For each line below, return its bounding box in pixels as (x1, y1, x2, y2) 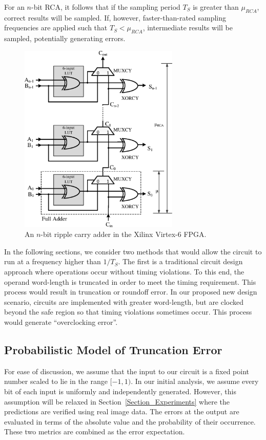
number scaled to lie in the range (4, 376, 108, 387)
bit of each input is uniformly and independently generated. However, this (4, 386, 236, 397)
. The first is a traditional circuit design (118, 256, 243, 267)
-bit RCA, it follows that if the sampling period (31, 2, 180, 12)
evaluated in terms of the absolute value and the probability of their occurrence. (4, 416, 256, 427)
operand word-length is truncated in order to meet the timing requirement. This (4, 276, 256, 287)
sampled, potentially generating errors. (4, 33, 126, 44)
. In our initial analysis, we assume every (131, 376, 259, 387)
